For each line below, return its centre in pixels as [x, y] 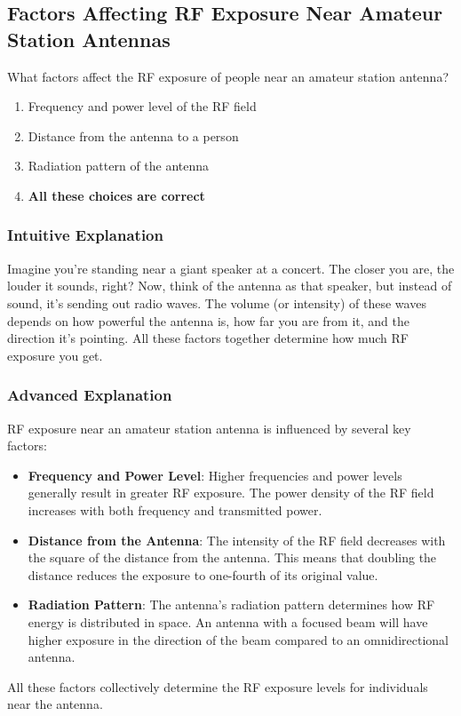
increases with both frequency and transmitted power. [175, 509]
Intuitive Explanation [85, 235]
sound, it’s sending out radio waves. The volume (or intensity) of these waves [217, 302]
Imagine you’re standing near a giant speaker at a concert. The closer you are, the [231, 268]
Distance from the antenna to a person [133, 135]
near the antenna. [55, 704]
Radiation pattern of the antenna [119, 166]
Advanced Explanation [90, 395]
